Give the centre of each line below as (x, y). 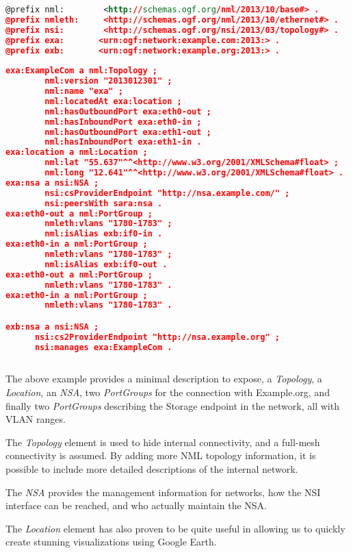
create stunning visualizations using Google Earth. (111, 542)
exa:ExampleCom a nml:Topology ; (81, 71)
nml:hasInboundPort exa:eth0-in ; (123, 122)
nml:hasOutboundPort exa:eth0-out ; (128, 111)
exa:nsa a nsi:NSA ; (52, 183)
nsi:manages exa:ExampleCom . (103, 347)
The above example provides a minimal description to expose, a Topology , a (164, 379)
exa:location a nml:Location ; (77, 152)
